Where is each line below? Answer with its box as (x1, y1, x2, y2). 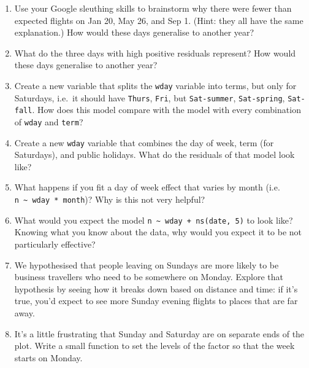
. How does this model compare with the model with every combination (32, 103, 301, 116)
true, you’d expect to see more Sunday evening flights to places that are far (14, 294, 298, 307)
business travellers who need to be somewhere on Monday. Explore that (14, 270, 284, 283)
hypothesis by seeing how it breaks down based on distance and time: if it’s (14, 282, 298, 295)
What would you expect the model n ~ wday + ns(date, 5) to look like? (14, 213, 293, 226)
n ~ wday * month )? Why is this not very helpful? (14, 193, 205, 206)
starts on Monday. (14, 351, 83, 364)
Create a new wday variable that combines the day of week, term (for (14, 136, 274, 149)
